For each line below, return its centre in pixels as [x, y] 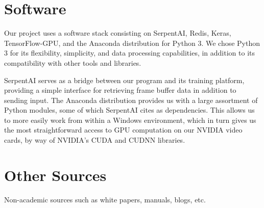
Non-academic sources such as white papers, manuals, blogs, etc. [105, 199]
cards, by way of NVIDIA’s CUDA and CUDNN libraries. [95, 140]
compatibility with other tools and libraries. [73, 62]
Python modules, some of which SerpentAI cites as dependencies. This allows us [129, 110]
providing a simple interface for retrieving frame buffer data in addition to [120, 90]
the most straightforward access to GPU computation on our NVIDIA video [123, 130]
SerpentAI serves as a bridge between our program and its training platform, [124, 80]
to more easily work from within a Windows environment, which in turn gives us [130, 120]
